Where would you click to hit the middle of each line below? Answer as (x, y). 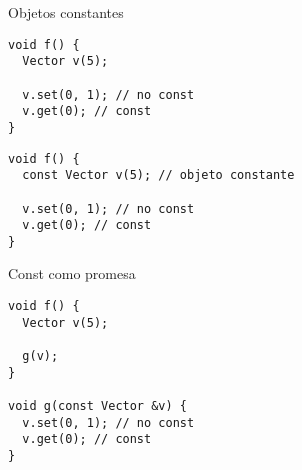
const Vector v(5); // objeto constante (158, 175)
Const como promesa (72, 273)
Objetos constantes (66, 12)
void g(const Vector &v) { (97, 406)
